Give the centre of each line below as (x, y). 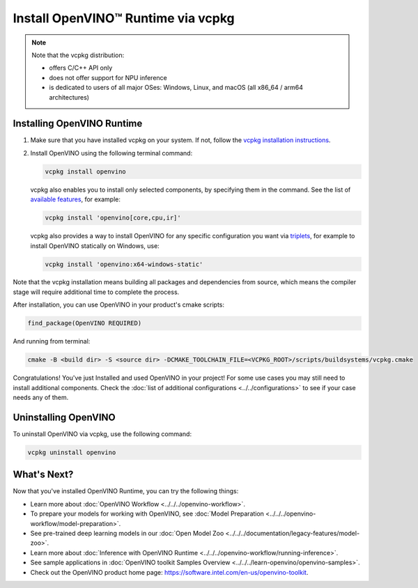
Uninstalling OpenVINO (64, 417)
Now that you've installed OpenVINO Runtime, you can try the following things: (126, 491)
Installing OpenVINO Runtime (78, 124)
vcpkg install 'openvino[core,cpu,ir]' (113, 218)
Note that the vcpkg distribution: (78, 55)
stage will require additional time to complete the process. (96, 292)
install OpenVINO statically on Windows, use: (95, 246)
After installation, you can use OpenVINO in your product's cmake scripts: (119, 305)
